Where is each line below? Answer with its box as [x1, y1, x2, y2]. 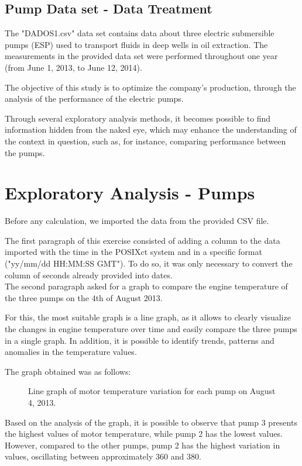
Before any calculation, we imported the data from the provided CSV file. [5, 215, 269, 227]
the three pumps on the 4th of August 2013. [5, 291, 163, 303]
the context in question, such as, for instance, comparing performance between [5, 134, 286, 147]
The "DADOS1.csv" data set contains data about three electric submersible [5, 27, 274, 39]
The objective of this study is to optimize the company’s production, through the [5, 81, 296, 93]
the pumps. [5, 146, 45, 158]
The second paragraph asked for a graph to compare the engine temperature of [5, 280, 288, 292]
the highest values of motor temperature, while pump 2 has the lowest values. [5, 427, 283, 440]
